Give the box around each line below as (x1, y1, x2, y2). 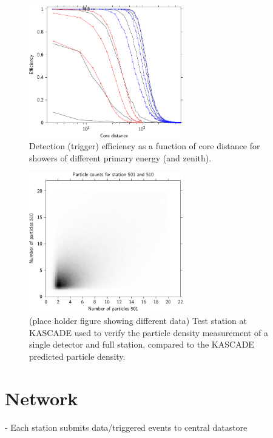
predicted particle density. (29, 349, 126, 362)
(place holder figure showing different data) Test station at (29, 314, 247, 327)
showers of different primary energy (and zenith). (29, 151, 212, 164)
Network (5, 385, 78, 410)
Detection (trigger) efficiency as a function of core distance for (29, 140, 260, 152)
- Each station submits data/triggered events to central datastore (5, 420, 248, 433)
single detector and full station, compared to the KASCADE (29, 338, 254, 351)
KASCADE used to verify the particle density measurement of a (29, 326, 268, 339)
